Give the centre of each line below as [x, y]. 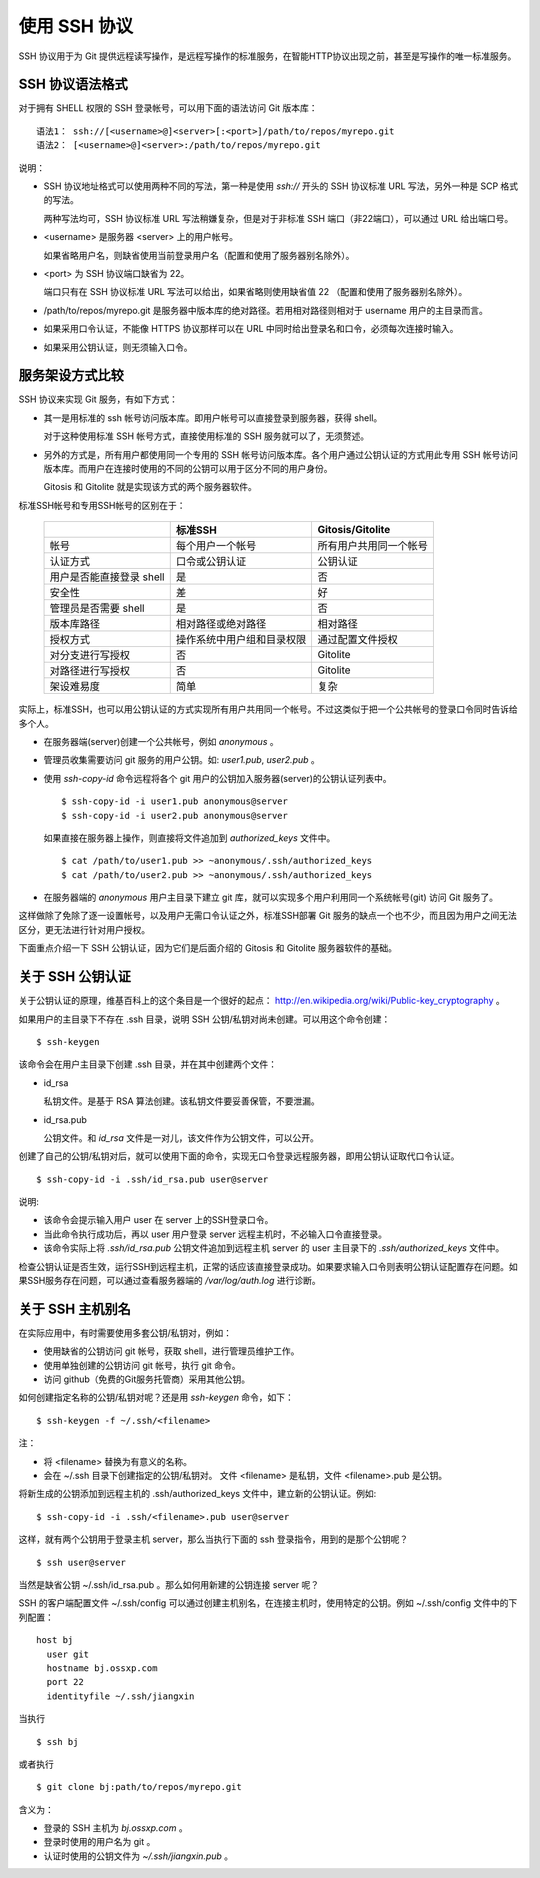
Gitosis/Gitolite [354, 530]
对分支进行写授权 [89, 655]
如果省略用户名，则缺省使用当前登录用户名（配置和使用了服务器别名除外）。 [199, 255]
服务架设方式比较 [71, 375]
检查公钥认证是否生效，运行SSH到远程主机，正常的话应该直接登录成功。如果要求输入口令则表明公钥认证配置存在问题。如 [268, 1266]
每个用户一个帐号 [216, 546]
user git [68, 1654]
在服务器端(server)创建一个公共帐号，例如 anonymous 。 [161, 741]
